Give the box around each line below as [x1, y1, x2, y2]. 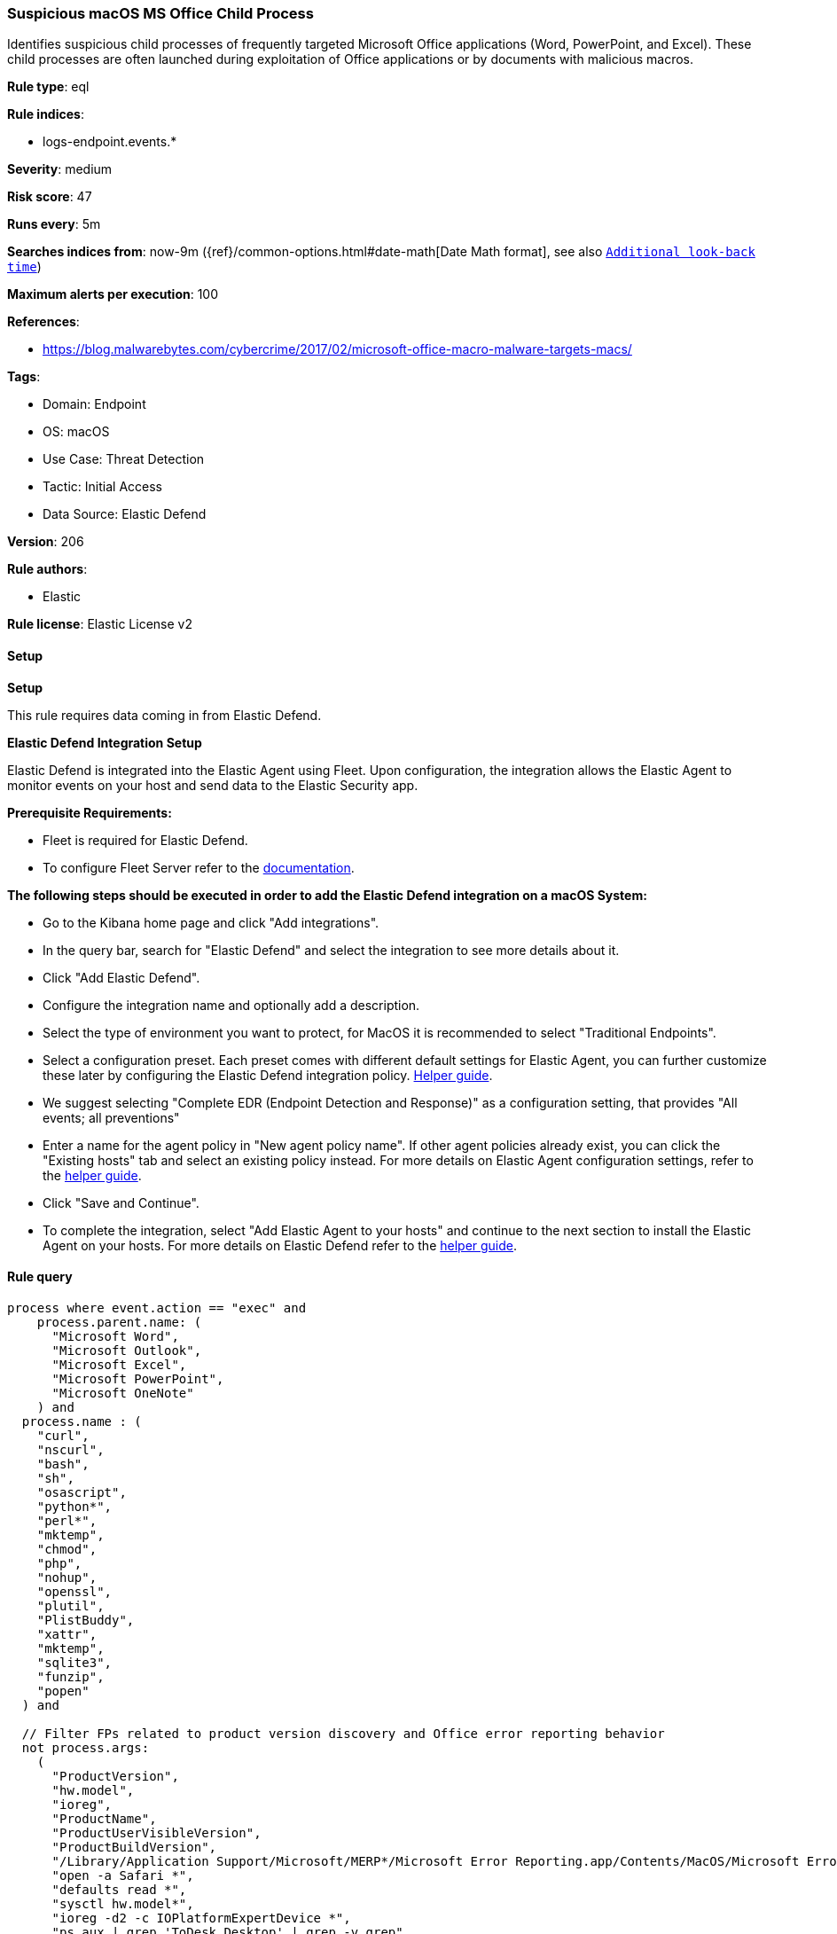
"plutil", [36, 1598, 105, 1613]
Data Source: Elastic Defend [43, 506, 207, 522]
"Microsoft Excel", [51, 1357, 187, 1372]
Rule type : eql [7, 79, 90, 95]
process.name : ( [21, 1413, 142, 1429]
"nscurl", [36, 1442, 105, 1457]
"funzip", [36, 1669, 105, 1684]
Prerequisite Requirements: [7, 804, 172, 820]
